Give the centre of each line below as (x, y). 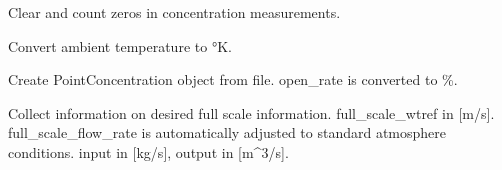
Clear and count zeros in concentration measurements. (174, 12)
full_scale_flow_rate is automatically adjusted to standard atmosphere (227, 132)
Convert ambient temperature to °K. (120, 45)
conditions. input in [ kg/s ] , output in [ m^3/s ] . (148, 151)
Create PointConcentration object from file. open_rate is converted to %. (233, 79)
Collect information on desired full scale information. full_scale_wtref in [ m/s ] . (251, 112)
